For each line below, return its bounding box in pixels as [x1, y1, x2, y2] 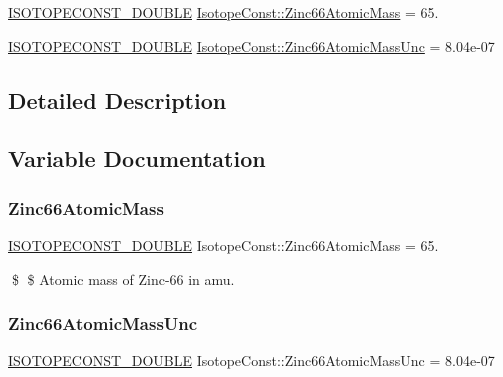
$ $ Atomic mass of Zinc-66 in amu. [11, 268, 235, 289]
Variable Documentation [8, 143, 266, 174]
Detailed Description [8, 84, 227, 115]
